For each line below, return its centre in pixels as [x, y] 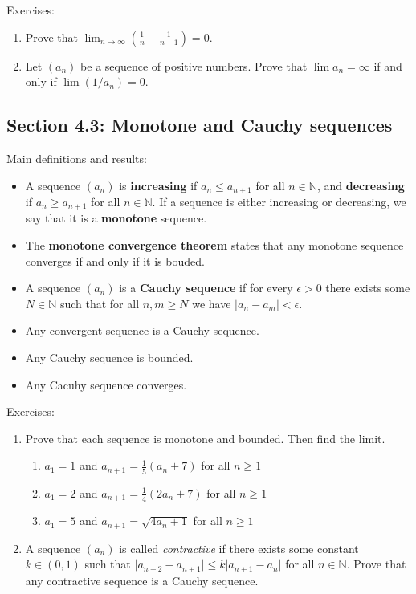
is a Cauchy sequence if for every [206, 288]
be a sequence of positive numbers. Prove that [194, 65]
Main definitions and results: [77, 158]
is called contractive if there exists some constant [239, 548]
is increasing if [158, 185]
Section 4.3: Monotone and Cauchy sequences [200, 125]
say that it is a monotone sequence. [116, 218]
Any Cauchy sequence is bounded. [109, 358]
